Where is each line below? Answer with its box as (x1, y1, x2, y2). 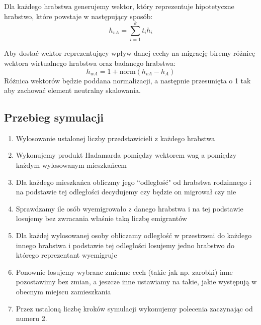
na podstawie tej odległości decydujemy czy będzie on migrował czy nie (16, 186, 236, 197)
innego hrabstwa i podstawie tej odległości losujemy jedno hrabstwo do (16, 240, 234, 250)
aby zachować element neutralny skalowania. (4, 85, 141, 95)
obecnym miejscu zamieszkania (16, 286, 111, 297)
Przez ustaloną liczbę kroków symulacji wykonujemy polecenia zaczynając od (16, 303, 253, 313)
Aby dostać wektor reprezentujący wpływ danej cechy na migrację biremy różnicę (4, 48, 255, 58)
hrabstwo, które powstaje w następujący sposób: (4, 11, 153, 21)
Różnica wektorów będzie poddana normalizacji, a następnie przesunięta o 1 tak (4, 75, 251, 85)
